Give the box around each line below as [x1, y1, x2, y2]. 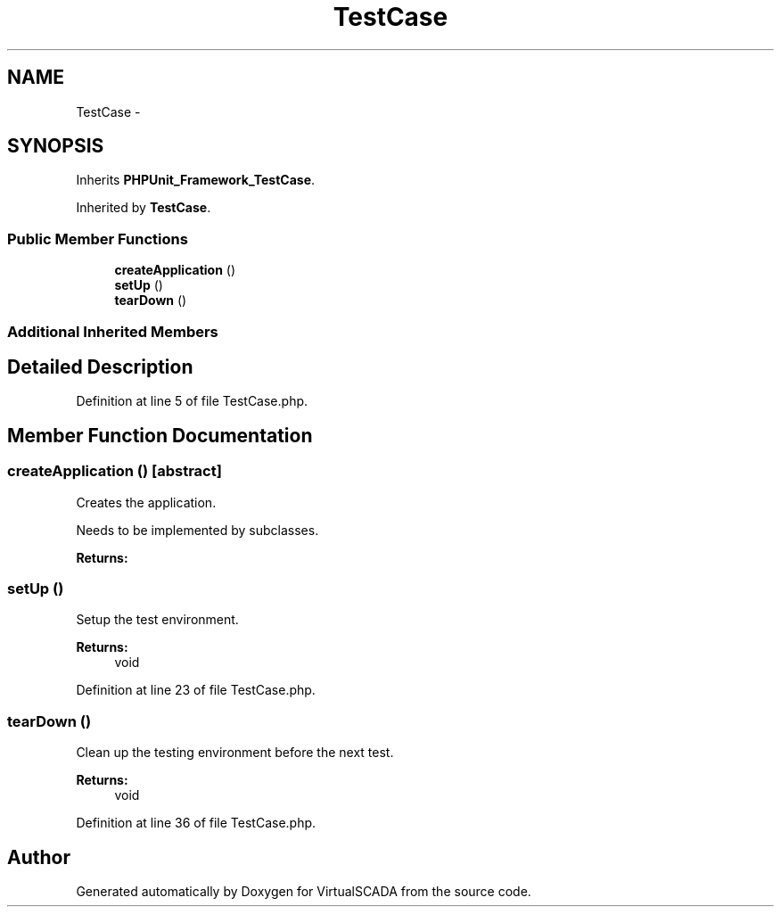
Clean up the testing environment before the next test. [76, 745, 394, 761]
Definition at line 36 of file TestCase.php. [76, 815, 317, 831]
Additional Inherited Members [7, 322, 218, 341]
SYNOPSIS [7, 135, 104, 158]
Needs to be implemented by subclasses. [76, 522, 319, 538]
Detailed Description [7, 355, 193, 378]
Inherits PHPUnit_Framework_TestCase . [76, 172, 316, 188]
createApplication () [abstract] [7, 462, 222, 481]
